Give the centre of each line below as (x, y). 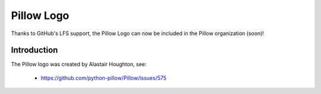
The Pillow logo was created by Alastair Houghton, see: (79, 64)
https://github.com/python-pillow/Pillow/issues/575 (103, 78)
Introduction (34, 50)
